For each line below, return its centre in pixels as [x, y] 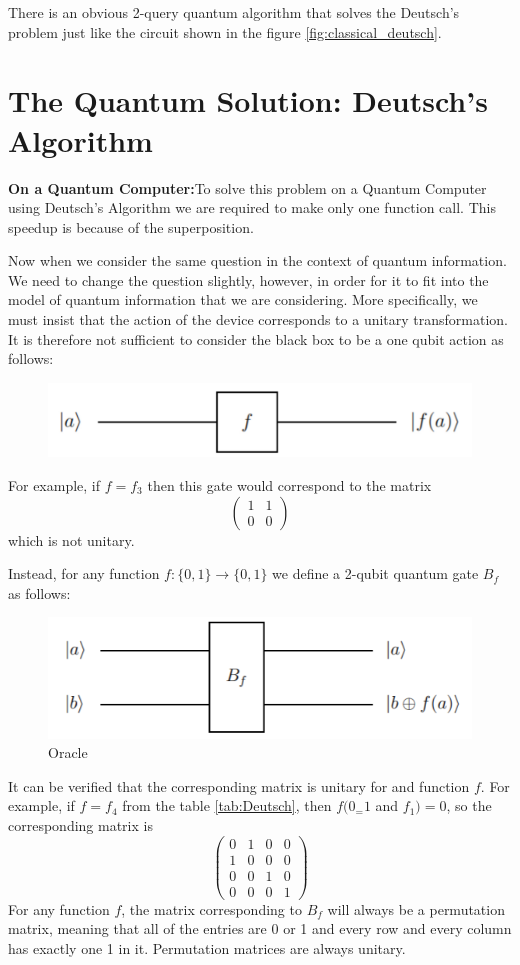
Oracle [68, 752]
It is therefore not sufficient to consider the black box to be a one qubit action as [256, 338]
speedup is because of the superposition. [131, 226]
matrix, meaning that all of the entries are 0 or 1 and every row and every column [260, 928]
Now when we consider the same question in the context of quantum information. [257, 260]
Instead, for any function [84, 573]
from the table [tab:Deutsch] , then [227, 805]
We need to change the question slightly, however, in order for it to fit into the [248, 279]
